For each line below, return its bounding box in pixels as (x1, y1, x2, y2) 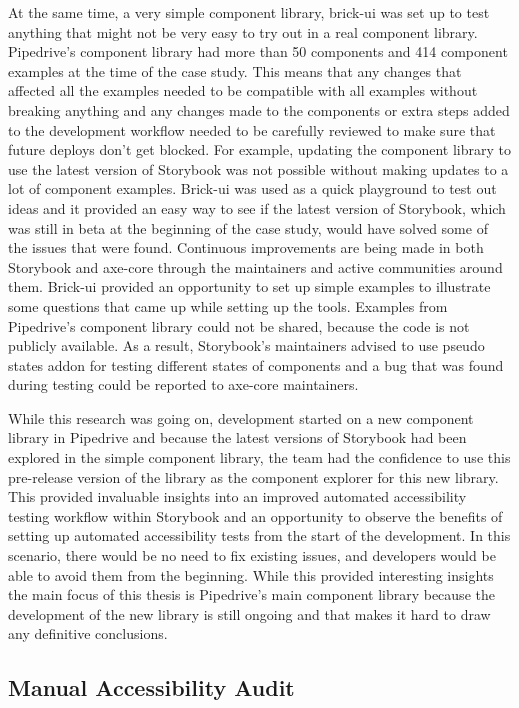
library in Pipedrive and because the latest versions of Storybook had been (8, 427, 467, 448)
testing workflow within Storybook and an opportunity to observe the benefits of (8, 505, 503, 526)
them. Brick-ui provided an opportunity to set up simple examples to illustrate (8, 276, 491, 297)
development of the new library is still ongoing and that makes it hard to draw (8, 603, 491, 624)
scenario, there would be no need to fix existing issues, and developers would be (8, 545, 496, 566)
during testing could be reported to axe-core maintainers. (8, 374, 359, 395)
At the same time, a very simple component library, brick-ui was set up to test (8, 2, 490, 22)
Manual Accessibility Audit (8, 672, 295, 703)
